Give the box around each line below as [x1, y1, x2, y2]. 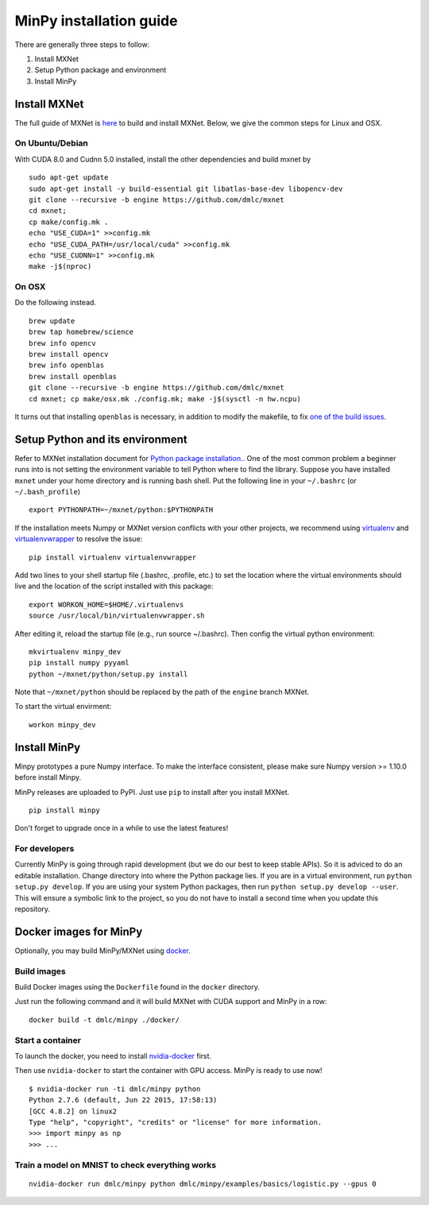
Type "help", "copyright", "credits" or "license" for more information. [29, 1118, 323, 1126]
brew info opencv [29, 339, 96, 347]
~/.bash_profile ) [14, 487, 81, 497]
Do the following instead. [14, 298, 97, 308]
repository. [14, 905, 51, 914]
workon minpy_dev [29, 720, 96, 729]
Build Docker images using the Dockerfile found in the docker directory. [14, 982, 260, 992]
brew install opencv [29, 350, 109, 358]
